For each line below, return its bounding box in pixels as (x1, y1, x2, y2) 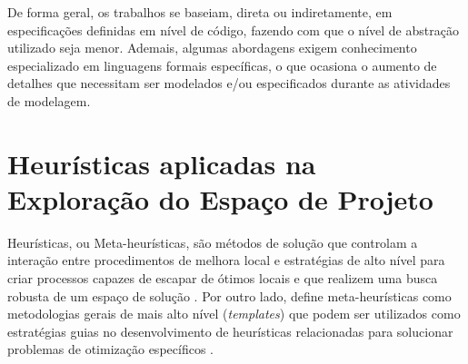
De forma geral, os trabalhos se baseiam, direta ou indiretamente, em (7, 3, 393, 21)
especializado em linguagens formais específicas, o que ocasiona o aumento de (7, 55, 437, 74)
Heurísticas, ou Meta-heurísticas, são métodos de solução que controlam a (7, 232, 418, 251)
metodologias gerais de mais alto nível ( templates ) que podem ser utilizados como (7, 304, 461, 323)
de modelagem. (7, 91, 91, 110)
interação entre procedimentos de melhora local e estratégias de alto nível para (7, 251, 445, 270)
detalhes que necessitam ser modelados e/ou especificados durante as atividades (7, 74, 451, 93)
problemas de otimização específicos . (7, 339, 214, 359)
